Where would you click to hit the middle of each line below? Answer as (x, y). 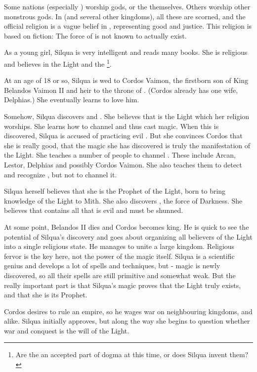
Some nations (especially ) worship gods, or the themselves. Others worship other (127, 6)
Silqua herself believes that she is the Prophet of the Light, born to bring (115, 191)
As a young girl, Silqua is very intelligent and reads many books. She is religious (126, 52)
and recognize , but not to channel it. (61, 174)
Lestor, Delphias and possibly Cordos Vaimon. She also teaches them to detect (123, 164)
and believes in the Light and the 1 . (58, 63)
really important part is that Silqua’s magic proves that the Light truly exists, (123, 285)
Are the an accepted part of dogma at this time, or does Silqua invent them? (132, 354)
